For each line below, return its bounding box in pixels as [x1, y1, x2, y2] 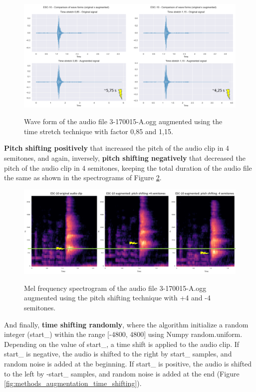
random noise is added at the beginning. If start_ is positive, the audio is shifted [4, 358, 252, 369]
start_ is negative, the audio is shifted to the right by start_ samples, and [4, 348, 232, 359]
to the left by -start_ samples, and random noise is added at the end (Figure [4, 368, 240, 378]
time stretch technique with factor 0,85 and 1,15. [24, 126, 173, 136]
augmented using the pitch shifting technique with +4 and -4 [24, 292, 211, 303]
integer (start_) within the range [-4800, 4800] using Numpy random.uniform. [4, 329, 243, 339]
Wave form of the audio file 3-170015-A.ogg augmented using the [24, 116, 223, 127]
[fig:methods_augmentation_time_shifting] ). [4, 378, 142, 388]
